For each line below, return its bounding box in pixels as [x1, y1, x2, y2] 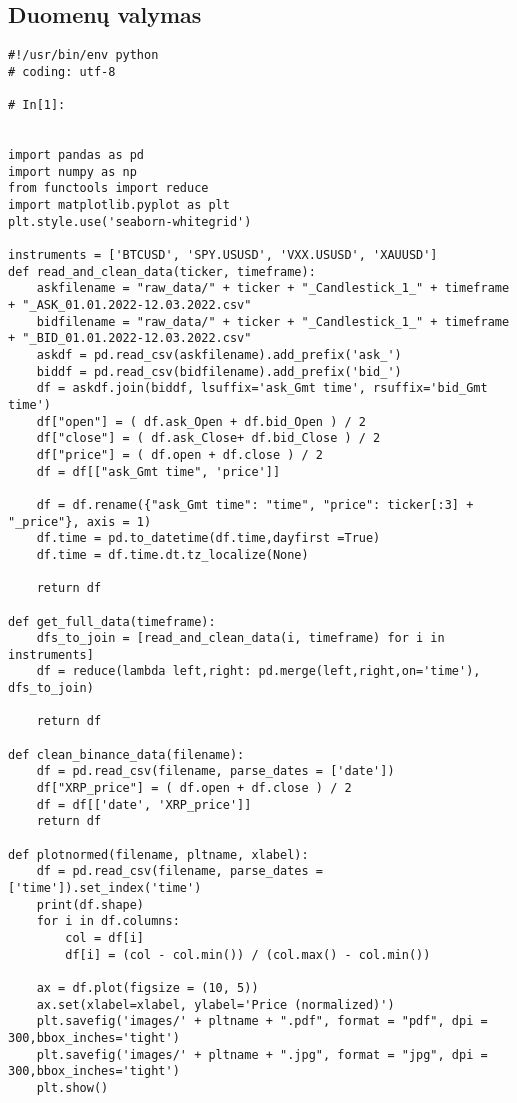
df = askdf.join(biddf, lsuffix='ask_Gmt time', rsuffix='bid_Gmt [36, 381, 488, 396]
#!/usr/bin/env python [8, 48, 159, 63]
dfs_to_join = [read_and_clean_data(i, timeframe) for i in [36, 631, 445, 646]
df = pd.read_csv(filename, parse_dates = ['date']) [36, 764, 395, 779]
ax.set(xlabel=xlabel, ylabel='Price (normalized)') [36, 997, 395, 1012]
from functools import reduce [8, 181, 209, 196]
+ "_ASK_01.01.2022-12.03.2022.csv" [8, 298, 252, 313]
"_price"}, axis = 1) [8, 514, 152, 529]
